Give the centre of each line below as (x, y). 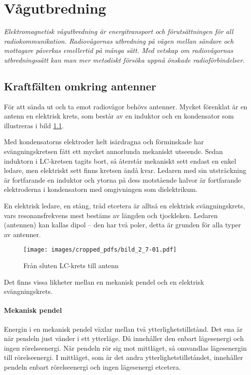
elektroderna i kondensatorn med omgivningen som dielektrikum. (101, 189)
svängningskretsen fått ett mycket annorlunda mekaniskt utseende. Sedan (114, 151)
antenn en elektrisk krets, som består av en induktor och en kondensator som (119, 116)
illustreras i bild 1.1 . (34, 125)
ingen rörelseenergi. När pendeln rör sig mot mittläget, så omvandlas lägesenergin (125, 348)
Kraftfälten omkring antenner (80, 86)
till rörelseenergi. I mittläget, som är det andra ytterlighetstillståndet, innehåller (124, 357)
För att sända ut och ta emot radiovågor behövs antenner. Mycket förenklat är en (126, 106)
